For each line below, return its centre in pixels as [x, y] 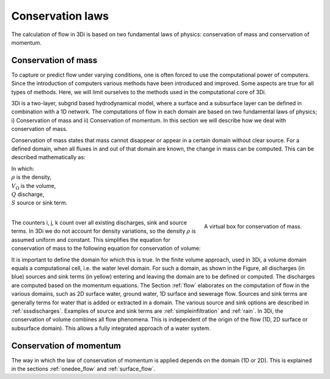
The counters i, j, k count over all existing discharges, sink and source [99, 223]
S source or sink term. [39, 203]
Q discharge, [28, 194]
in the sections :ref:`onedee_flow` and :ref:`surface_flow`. [83, 369]
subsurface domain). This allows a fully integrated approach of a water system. [111, 328]
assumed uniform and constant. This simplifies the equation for [91, 239]
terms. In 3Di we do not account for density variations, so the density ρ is [104, 231]
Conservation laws [60, 16]
